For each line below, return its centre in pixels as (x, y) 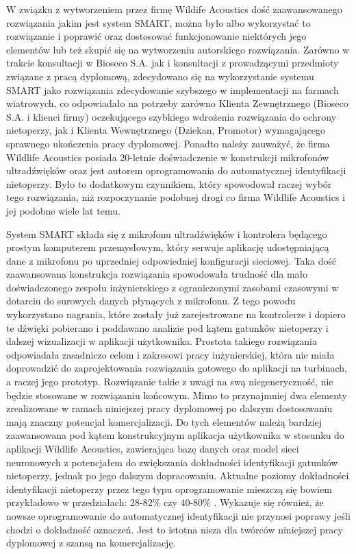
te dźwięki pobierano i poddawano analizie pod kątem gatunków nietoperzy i (167, 327)
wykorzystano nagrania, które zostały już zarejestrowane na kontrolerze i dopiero (176, 314)
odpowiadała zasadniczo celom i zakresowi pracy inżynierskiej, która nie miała (170, 354)
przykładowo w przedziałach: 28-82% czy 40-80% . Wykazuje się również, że (165, 502)
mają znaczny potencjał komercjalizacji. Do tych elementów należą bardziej (164, 421)
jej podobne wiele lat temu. (63, 210)
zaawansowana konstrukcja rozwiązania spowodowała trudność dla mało (157, 274)
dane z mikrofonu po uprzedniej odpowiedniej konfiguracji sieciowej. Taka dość (171, 260)
